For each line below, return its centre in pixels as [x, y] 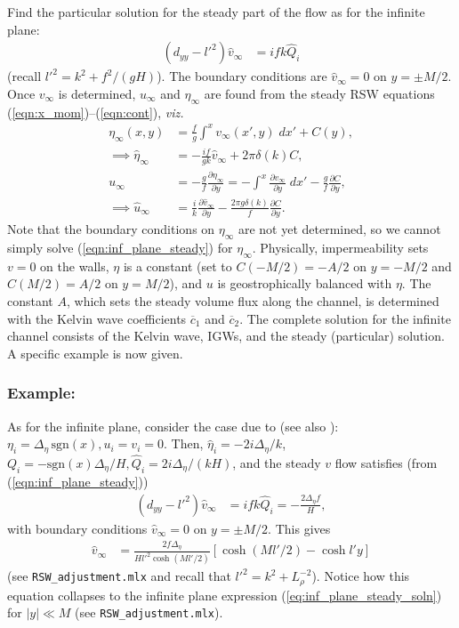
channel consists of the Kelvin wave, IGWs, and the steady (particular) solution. [226, 336]
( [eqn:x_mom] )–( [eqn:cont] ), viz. [96, 112]
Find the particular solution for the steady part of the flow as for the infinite [216, 12]
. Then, [183, 443]
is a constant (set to [177, 266]
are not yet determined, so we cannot [339, 229]
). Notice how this [361, 576]
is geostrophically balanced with [305, 283]
